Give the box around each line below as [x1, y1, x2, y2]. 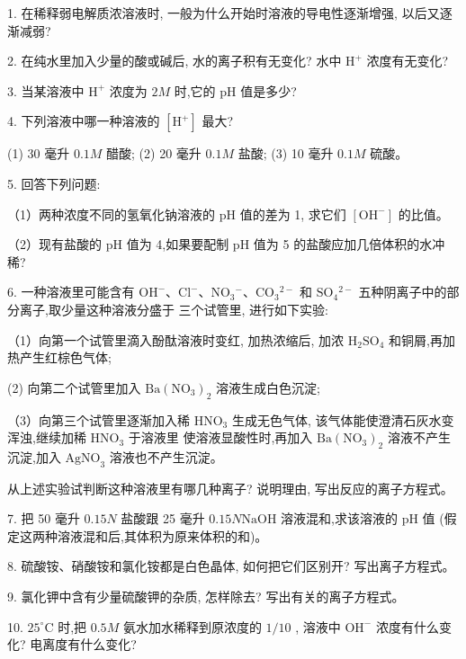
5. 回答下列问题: [7, 174, 101, 192]
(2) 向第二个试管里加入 [7, 378, 141, 396]
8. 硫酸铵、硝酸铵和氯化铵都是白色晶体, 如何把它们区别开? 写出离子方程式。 [7, 557, 455, 575]
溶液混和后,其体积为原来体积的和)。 [57, 526, 268, 545]
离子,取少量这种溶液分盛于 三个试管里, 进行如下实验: [19, 299, 328, 318]
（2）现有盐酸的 [7, 235, 102, 254]
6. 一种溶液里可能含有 [7, 282, 135, 301]
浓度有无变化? [366, 51, 449, 70]
